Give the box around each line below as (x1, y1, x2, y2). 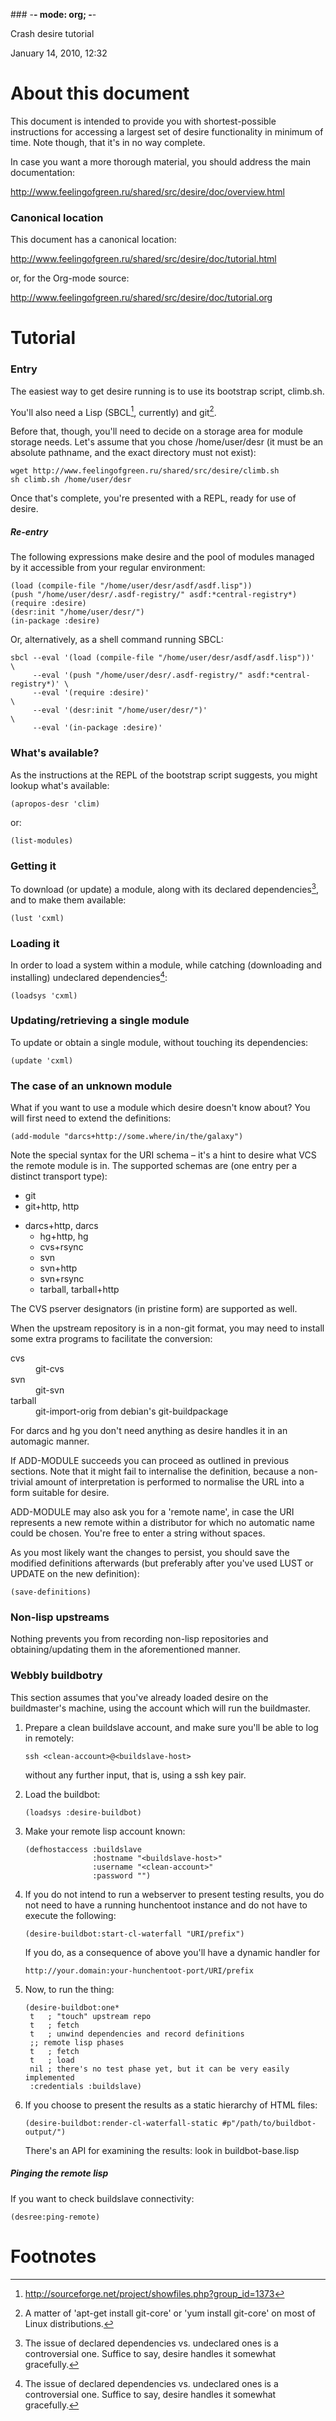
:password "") (92, 1870, 152, 1881)
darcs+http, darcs (24, 1220, 99, 1232)
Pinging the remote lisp (10, 2167, 109, 2179)
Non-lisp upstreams (10, 1610, 110, 1624)
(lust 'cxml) (10, 913, 65, 923)
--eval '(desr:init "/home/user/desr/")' (32, 705, 208, 716)
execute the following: (24, 1909, 117, 1921)
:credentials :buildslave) (29, 2081, 142, 2091)
